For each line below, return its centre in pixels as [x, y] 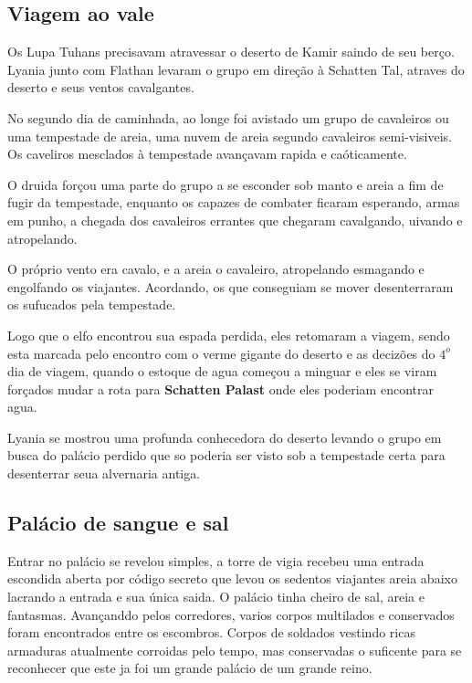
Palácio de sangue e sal [118, 523]
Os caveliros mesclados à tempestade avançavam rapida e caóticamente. [207, 154]
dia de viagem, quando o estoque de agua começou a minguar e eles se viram [222, 371]
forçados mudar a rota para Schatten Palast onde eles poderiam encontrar [220, 389]
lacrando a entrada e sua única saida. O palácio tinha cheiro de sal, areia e [216, 597]
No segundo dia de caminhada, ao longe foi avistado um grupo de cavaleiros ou [228, 117]
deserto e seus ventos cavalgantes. [101, 87]
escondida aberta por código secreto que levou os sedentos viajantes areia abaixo [232, 578]
